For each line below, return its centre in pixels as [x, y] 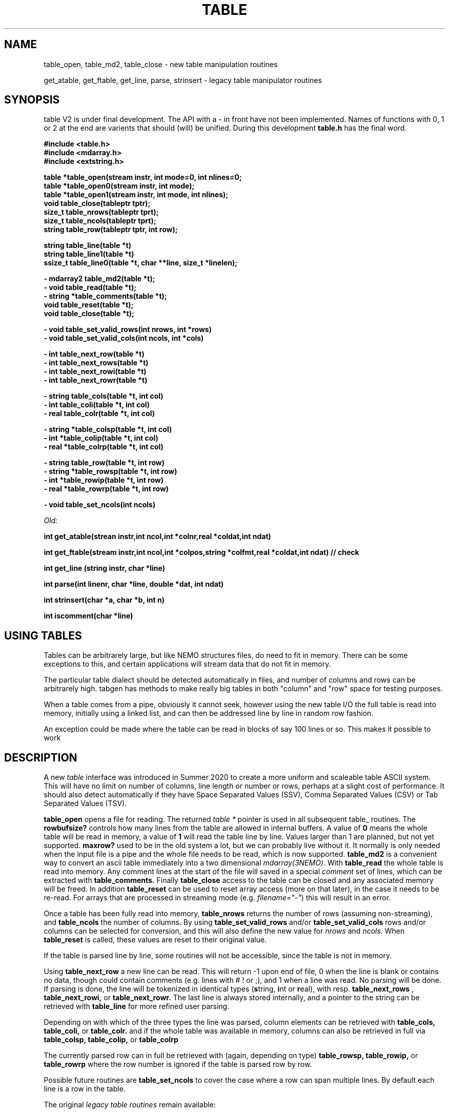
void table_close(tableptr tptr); [97, 203]
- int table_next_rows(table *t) [96, 363]
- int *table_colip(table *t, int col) [101, 438]
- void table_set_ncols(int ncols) [100, 505]
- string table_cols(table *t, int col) [104, 396]
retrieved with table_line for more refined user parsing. [137, 1006]
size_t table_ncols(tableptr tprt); [100, 221]
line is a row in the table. [85, 1089]
